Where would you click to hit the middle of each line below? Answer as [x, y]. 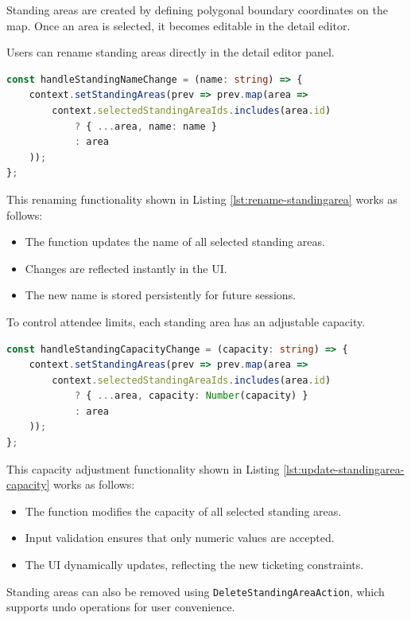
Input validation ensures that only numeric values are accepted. [180, 538]
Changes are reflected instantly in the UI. [126, 268]
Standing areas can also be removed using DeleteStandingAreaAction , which [196, 591]
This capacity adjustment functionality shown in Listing [143, 468]
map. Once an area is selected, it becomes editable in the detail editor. [178, 25]
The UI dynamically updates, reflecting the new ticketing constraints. [194, 565]
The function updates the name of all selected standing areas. [175, 242]
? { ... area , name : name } [145, 126]
